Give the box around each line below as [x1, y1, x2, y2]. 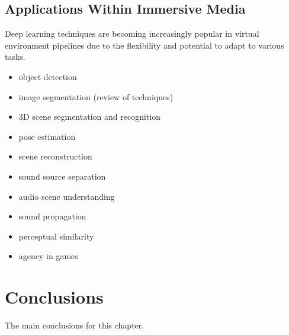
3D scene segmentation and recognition [18, 110, 160, 123]
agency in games [18, 250, 78, 262]
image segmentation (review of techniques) [18, 90, 174, 103]
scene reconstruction [18, 150, 92, 162]
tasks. [5, 50, 25, 63]
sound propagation [18, 210, 86, 222]
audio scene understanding [18, 190, 115, 202]
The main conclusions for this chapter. [5, 319, 144, 331]
